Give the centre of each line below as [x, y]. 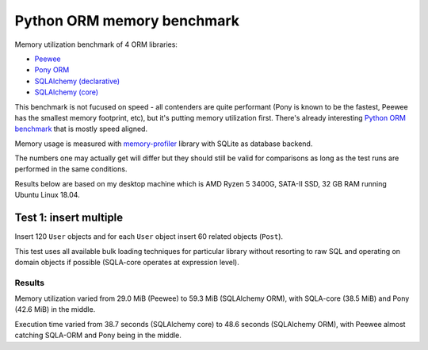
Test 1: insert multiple [69, 218]
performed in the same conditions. [71, 169]
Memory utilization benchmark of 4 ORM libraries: [96, 44]
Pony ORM [52, 70]
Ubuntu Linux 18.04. [47, 195]
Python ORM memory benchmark [127, 21]
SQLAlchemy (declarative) [77, 81]
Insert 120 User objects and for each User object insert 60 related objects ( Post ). [149, 237]
